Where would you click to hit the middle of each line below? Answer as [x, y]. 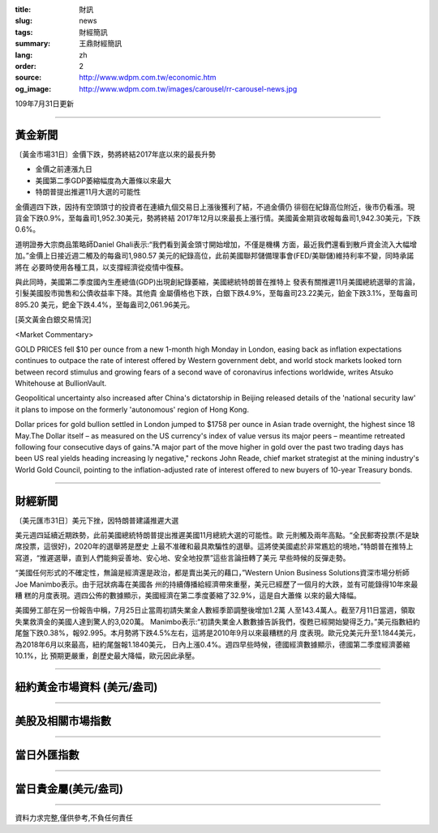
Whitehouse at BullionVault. [61, 383]
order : [26, 66]
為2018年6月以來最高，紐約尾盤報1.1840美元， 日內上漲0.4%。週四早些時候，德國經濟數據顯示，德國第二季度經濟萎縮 [213, 644]
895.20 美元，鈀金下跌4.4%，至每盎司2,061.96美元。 [105, 305]
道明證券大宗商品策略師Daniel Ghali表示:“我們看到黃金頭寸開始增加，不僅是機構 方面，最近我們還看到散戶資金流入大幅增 [216, 244]
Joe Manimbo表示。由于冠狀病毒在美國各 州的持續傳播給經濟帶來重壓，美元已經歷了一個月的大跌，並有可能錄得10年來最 [217, 584]
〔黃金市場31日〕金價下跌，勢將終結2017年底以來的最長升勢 [116, 155]
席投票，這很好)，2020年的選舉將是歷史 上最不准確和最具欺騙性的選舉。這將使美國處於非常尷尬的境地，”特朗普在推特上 [214, 546]
